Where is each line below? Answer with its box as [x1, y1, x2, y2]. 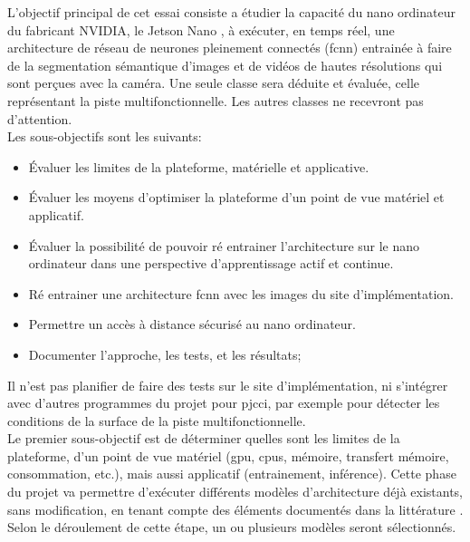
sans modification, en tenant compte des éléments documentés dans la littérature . [7, 499, 464, 518]
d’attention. [7, 109, 72, 128]
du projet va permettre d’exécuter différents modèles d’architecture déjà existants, [7, 482, 464, 501]
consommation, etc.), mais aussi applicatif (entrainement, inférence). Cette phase [7, 464, 456, 483]
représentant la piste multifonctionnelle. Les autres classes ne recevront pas [7, 91, 424, 110]
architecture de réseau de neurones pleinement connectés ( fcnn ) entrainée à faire [7, 38, 452, 57]
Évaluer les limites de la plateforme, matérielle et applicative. [28, 157, 369, 176]
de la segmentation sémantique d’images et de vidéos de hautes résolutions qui [7, 55, 443, 74]
